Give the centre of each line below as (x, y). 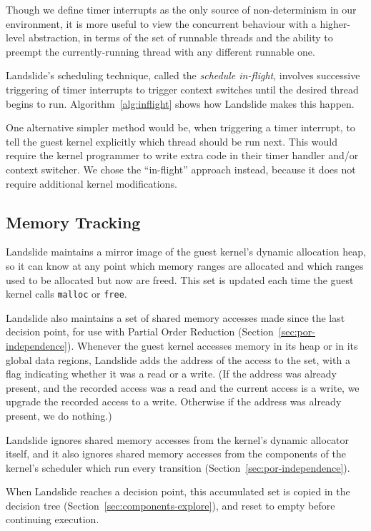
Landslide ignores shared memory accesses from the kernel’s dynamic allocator (178, 439)
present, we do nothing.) (59, 415)
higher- (335, 23)
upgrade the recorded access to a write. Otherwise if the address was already (174, 401)
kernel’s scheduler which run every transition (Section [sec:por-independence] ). (178, 467)
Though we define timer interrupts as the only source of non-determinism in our (181, 9)
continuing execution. (53, 519)
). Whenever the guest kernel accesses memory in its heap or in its (212, 345)
